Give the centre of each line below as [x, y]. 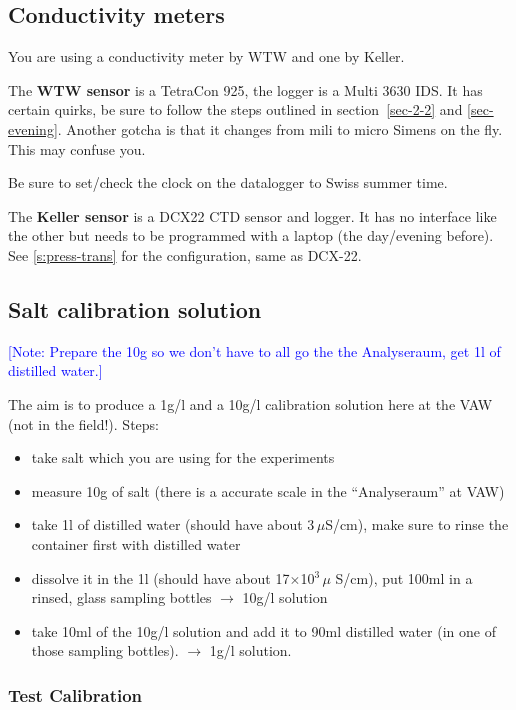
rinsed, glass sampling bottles [121, 597]
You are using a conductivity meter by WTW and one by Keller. [206, 56]
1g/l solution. [250, 650]
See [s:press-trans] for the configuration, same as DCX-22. [185, 254]
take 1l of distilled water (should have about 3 [173, 524]
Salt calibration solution [135, 308]
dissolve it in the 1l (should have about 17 [160, 577]
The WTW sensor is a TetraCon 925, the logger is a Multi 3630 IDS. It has [245, 89]
